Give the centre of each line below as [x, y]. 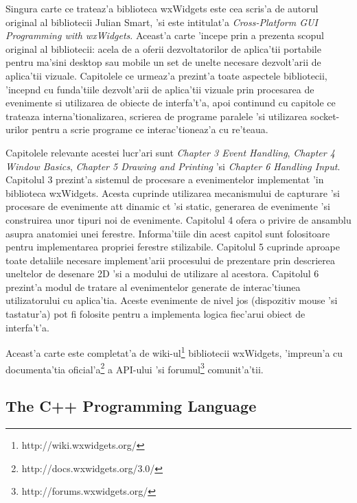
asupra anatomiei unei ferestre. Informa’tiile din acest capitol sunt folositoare [168, 233]
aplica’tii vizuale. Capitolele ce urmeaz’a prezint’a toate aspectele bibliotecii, [166, 75]
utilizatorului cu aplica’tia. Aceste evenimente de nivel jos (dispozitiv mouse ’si [172, 300]
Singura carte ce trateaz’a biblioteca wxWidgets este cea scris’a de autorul [162, 8]
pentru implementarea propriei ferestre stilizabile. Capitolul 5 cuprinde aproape [173, 247]
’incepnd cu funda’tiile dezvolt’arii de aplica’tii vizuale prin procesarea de [160, 89]
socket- [325, 116]
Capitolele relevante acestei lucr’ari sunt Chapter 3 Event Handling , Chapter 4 [170, 152]
